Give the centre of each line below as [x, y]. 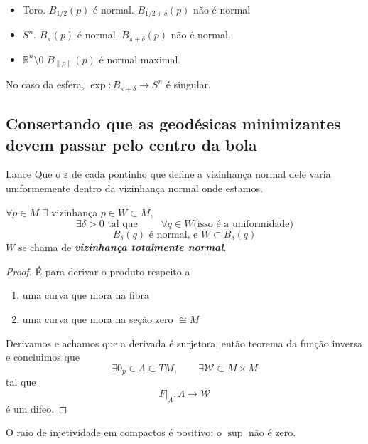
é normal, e [173, 235]
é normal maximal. [140, 59]
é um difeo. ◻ [37, 408]
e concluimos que [43, 357]
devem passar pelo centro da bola [131, 144]
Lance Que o [33, 174]
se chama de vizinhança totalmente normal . [122, 247]
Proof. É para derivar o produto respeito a [98, 271]
